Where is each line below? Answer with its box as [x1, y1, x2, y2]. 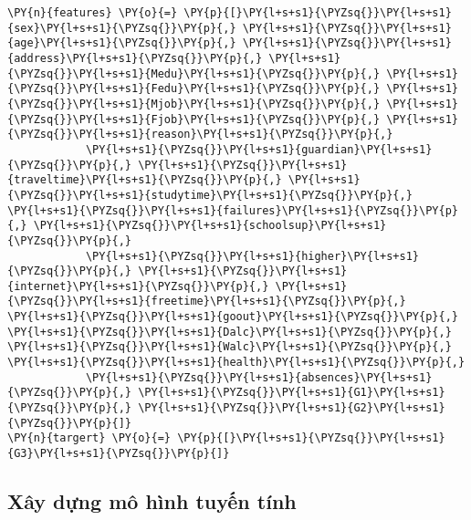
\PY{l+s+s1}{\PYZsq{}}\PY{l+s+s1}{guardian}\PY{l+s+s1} [85, 142, 433, 156]
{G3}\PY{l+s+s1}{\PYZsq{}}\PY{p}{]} [7, 447, 230, 461]
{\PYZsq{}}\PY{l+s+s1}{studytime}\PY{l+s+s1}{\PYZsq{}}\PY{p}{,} [7, 188, 413, 202]
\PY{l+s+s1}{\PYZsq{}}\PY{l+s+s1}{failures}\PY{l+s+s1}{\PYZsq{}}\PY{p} [7, 203, 458, 217]
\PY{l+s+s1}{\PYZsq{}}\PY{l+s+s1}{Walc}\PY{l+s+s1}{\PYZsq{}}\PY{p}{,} [7, 340, 452, 354]
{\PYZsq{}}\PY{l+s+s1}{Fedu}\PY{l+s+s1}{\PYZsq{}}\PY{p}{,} [7, 82, 381, 96]
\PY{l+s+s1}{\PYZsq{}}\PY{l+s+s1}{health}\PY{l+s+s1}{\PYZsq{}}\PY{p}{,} [7, 356, 466, 369]
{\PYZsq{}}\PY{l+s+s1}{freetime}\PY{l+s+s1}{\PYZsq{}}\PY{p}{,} [7, 295, 406, 308]
